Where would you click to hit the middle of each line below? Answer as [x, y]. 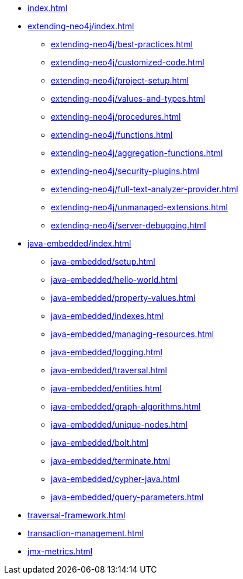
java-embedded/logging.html [107, 352]
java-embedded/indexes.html [107, 316]
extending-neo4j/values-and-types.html [128, 98]
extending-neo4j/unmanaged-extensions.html [139, 207]
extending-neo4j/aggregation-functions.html [137, 153]
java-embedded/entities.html [106, 388]
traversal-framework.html [77, 515]
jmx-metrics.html [60, 551]
